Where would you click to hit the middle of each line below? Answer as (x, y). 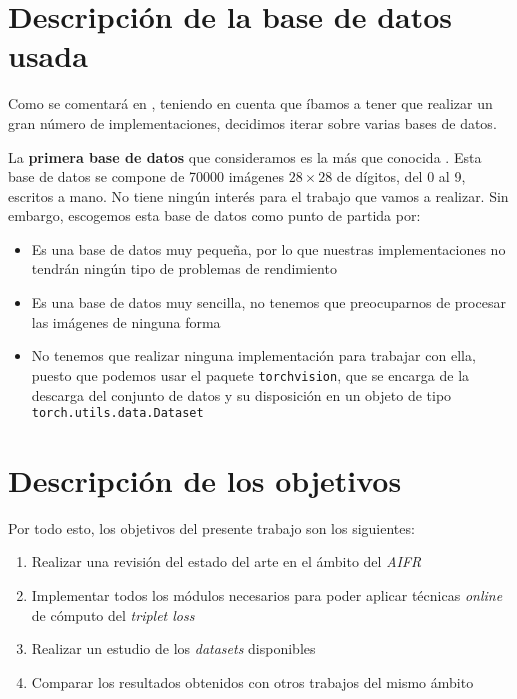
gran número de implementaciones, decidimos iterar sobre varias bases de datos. (252, 122)
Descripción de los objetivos (205, 479)
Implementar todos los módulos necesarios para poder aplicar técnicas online (267, 595)
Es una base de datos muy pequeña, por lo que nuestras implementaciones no (268, 248)
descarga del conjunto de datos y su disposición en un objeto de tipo (241, 394)
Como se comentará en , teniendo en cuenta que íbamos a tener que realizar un (250, 103)
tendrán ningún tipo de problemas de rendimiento (184, 268)
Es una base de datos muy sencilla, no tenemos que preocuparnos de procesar (268, 302)
